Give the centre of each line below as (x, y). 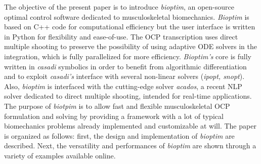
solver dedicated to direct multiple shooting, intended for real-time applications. (128, 96)
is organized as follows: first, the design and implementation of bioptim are (119, 135)
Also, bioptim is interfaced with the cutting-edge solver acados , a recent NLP (123, 86)
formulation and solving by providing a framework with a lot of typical (114, 116)
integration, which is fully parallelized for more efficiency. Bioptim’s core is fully (128, 56)
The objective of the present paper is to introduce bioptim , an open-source (119, 7)
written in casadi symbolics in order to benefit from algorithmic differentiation (125, 66)
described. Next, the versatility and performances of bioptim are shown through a (130, 146)
